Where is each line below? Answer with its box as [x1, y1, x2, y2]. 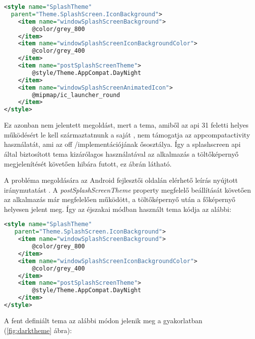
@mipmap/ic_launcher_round [32, 91, 120, 99]
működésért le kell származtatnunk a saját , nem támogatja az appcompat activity [4, 129, 250, 139]
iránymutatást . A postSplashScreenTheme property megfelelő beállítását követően [4, 184, 251, 195]
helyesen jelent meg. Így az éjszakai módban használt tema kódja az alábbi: [4, 203, 231, 214]
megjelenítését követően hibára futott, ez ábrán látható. [4, 158, 172, 169]
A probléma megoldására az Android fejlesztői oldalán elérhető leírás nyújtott [4, 175, 238, 185]
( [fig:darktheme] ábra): [4, 325, 72, 335]
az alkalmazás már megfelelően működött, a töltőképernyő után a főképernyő [4, 194, 235, 204]
